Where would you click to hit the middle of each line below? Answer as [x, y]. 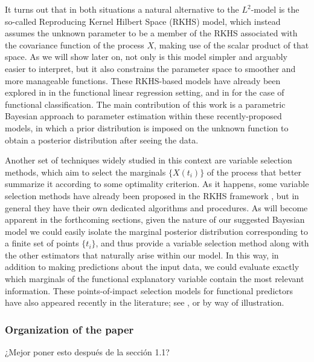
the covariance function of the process [75, 44]
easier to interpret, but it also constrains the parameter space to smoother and [150, 68]
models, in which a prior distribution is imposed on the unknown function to [147, 127]
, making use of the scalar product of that [232, 44]
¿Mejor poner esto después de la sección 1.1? [87, 352]
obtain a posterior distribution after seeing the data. [102, 140]
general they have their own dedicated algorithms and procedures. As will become [156, 207]
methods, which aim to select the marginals [85, 172]
